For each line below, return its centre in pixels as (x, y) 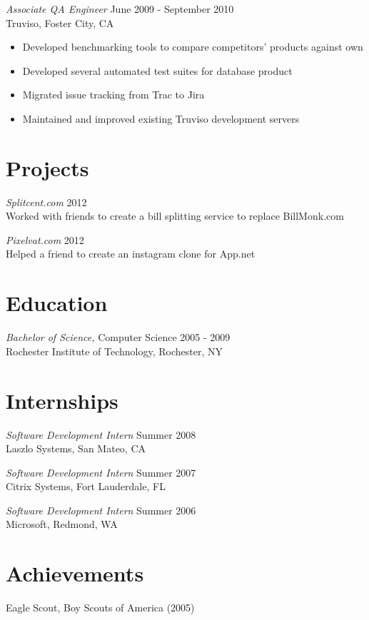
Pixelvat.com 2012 (45, 239)
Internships (62, 400)
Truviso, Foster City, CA (60, 22)
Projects (47, 167)
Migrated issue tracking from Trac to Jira (113, 95)
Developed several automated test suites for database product (157, 70)
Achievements (75, 573)
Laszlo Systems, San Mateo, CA (76, 448)
